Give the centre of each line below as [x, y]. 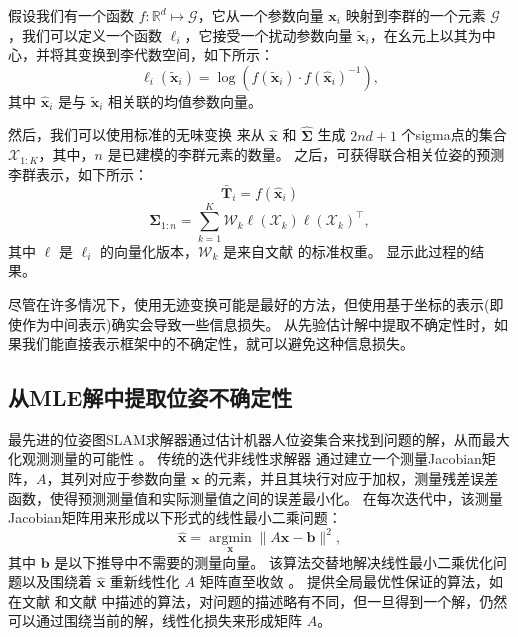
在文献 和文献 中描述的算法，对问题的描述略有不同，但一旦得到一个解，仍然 [258, 600]
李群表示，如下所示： [78, 173]
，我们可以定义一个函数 [85, 34]
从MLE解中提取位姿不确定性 [150, 397]
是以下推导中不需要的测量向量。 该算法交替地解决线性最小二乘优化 [273, 561]
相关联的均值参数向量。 [185, 100]
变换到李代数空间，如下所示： [175, 54]
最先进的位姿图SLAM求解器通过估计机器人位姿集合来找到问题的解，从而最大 [259, 438]
